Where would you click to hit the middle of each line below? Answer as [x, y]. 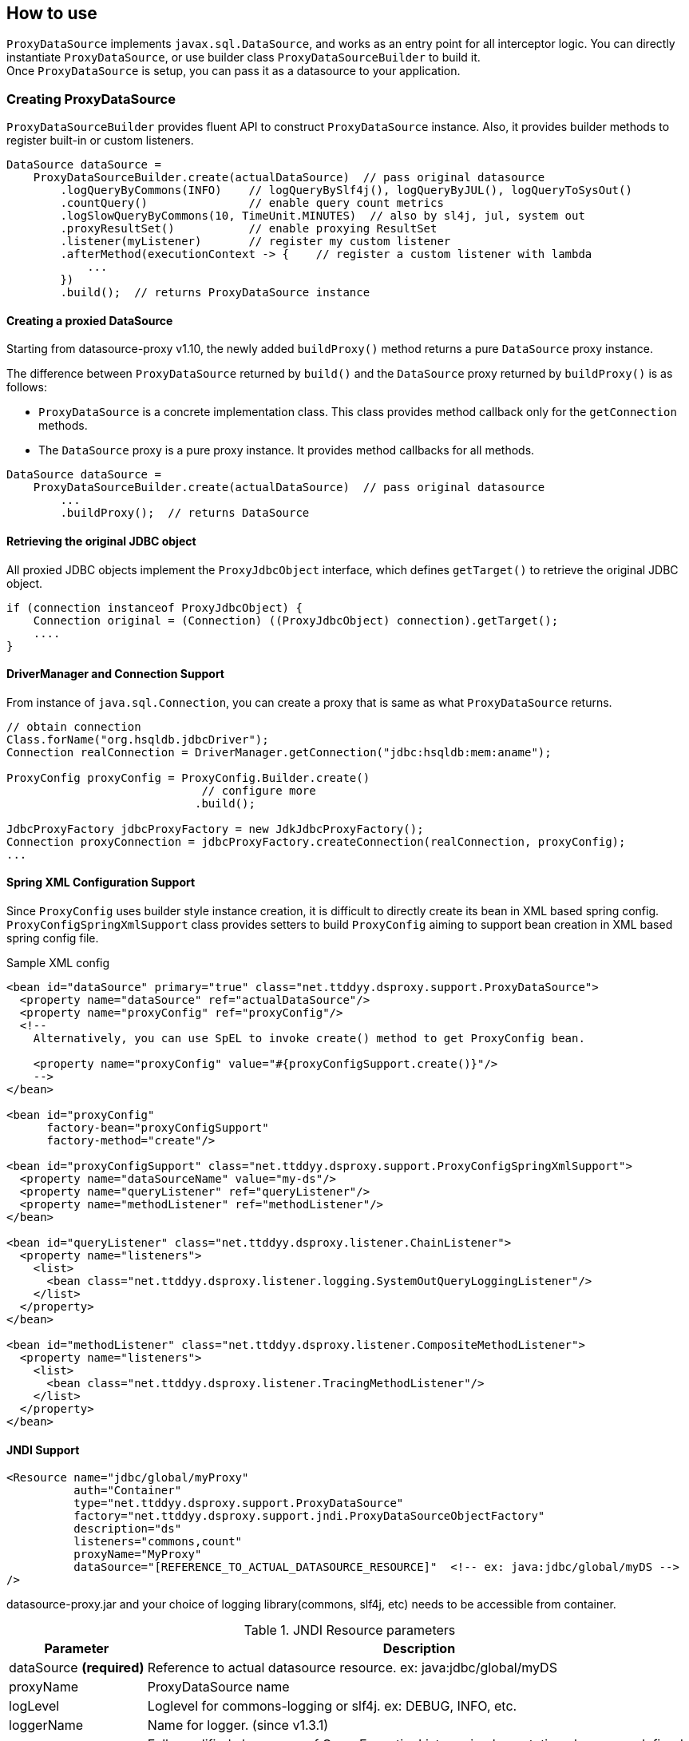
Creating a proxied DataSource [90, 320]
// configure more [259, 790]
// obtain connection [74, 726]
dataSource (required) [77, 1668]
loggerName [46, 1725]
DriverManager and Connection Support [115, 674]
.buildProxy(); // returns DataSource [185, 513]
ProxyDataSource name [218, 1687]
